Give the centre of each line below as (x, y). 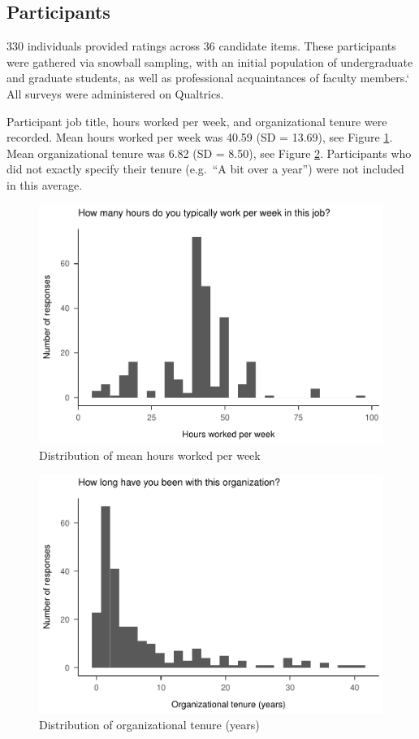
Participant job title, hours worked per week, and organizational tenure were (197, 121)
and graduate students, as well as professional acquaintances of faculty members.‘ (208, 78)
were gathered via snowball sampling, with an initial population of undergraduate (210, 61)
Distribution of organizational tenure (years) (149, 725)
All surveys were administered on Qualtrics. (115, 93)
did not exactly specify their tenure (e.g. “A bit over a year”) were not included (205, 169)
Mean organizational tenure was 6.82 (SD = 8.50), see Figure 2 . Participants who (209, 153)
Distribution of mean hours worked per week (150, 455)
